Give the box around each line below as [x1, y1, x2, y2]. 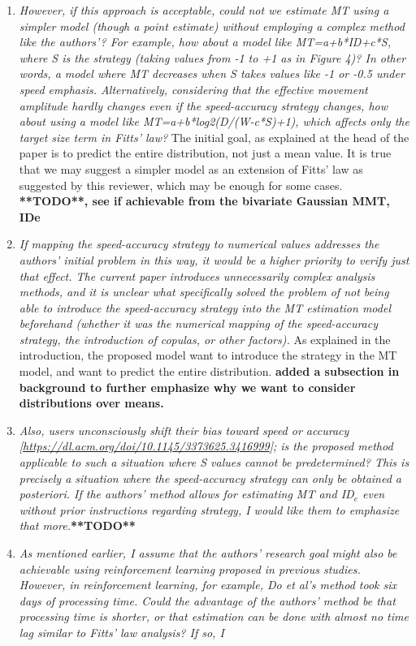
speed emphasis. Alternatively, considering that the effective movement [19, 80, 368, 97]
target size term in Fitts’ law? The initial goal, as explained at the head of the [19, 128, 409, 145]
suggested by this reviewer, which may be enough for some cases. [19, 176, 343, 193]
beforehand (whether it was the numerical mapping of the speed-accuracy [19, 315, 378, 332]
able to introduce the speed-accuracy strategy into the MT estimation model [19, 299, 391, 316]
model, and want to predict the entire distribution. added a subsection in [19, 363, 400, 380]
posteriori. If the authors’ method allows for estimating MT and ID [19, 485, 354, 502]
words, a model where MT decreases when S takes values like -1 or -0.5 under [19, 65, 405, 82]
